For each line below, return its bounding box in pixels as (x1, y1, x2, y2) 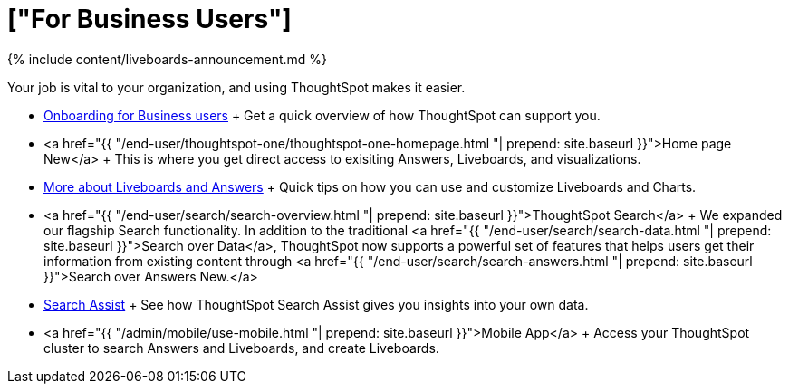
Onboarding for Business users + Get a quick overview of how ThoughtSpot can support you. (43, 107, 601, 123)
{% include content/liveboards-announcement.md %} (7, 51, 328, 67)
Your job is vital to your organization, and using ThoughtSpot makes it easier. (7, 79, 466, 95)
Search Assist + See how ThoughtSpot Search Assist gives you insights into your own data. (43, 296, 589, 312)
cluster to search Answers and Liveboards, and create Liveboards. (43, 339, 439, 356)
